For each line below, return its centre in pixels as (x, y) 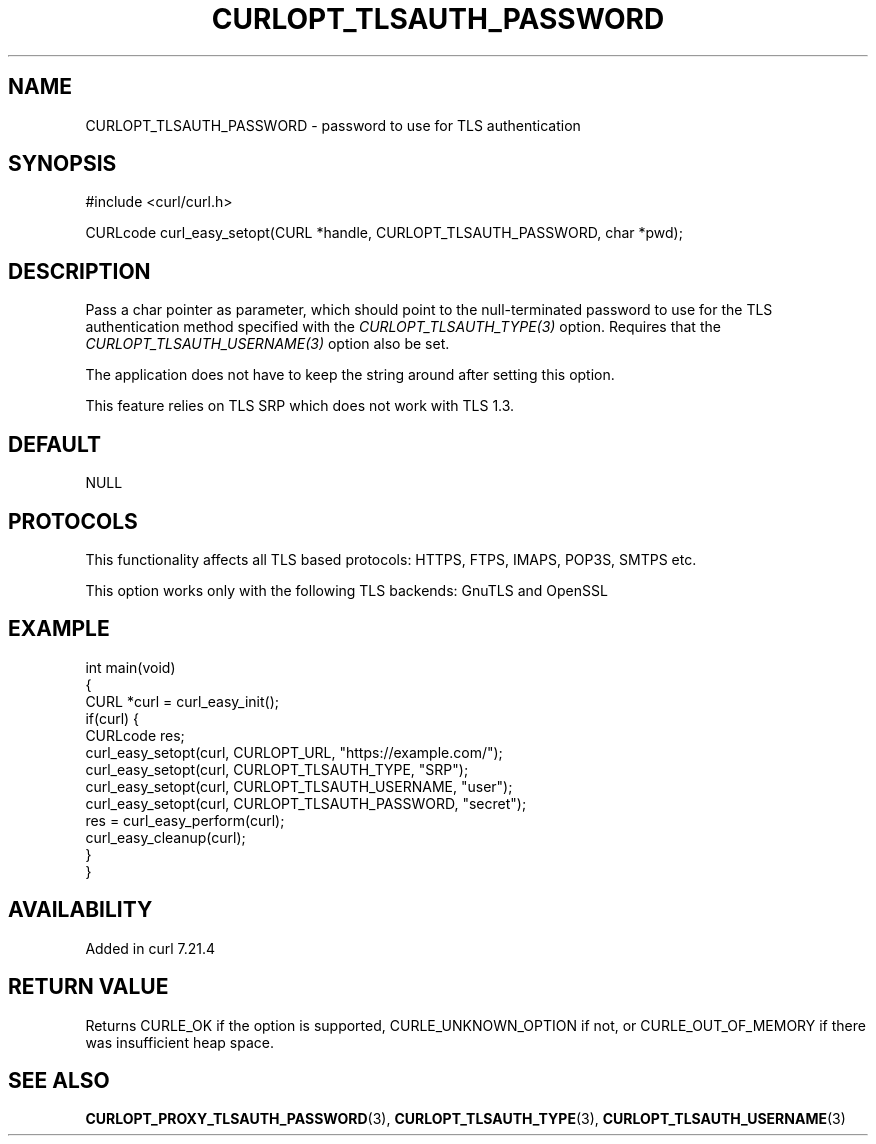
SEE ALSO (59, 1080)
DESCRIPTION (79, 271)
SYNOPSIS (62, 164)
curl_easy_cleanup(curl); (165, 837)
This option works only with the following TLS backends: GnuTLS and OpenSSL (346, 590)
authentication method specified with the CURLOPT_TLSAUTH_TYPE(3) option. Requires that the (403, 327)
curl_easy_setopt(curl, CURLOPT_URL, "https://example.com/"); (294, 752)
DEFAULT (54, 444)
